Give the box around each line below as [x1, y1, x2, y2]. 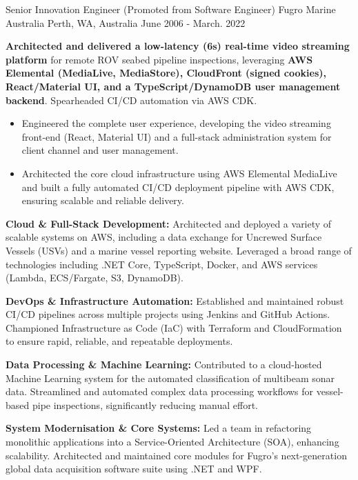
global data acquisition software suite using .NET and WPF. [6, 461, 262, 476]
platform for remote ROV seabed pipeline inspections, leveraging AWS [6, 52, 313, 66]
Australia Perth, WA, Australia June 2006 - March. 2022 [6, 15, 246, 30]
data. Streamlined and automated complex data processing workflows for [6, 384, 314, 399]
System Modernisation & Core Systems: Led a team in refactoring [6, 421, 312, 435]
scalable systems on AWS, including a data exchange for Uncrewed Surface [6, 230, 322, 244]
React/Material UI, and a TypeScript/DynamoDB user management [6, 79, 341, 93]
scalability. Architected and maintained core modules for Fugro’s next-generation [6, 448, 347, 462]
